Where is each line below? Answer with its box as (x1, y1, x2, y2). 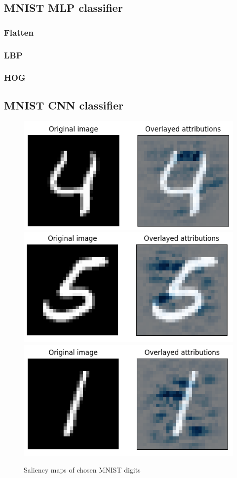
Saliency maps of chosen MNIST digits (24, 465, 141, 475)
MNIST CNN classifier (4, 97, 123, 112)
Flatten (4, 26, 34, 38)
